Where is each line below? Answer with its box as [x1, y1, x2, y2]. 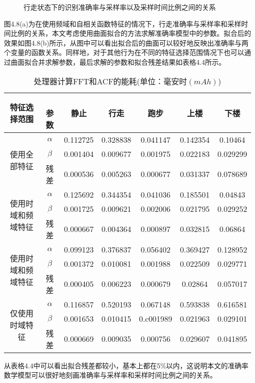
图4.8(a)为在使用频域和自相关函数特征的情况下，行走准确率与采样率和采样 [4, 18, 241, 28]
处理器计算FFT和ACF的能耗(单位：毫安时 [34, 75, 187, 87]
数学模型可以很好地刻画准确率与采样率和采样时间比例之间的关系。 [4, 370, 217, 380]
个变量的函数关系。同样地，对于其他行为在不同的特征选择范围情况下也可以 [4, 47, 244, 57]
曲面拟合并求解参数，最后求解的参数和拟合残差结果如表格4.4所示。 [10, 56, 226, 67]
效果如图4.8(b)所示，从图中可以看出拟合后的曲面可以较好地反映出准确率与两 [4, 37, 249, 48]
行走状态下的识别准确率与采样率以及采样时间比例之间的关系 [24, 2, 216, 12]
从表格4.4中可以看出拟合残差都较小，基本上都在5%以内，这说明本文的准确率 [4, 360, 249, 370]
